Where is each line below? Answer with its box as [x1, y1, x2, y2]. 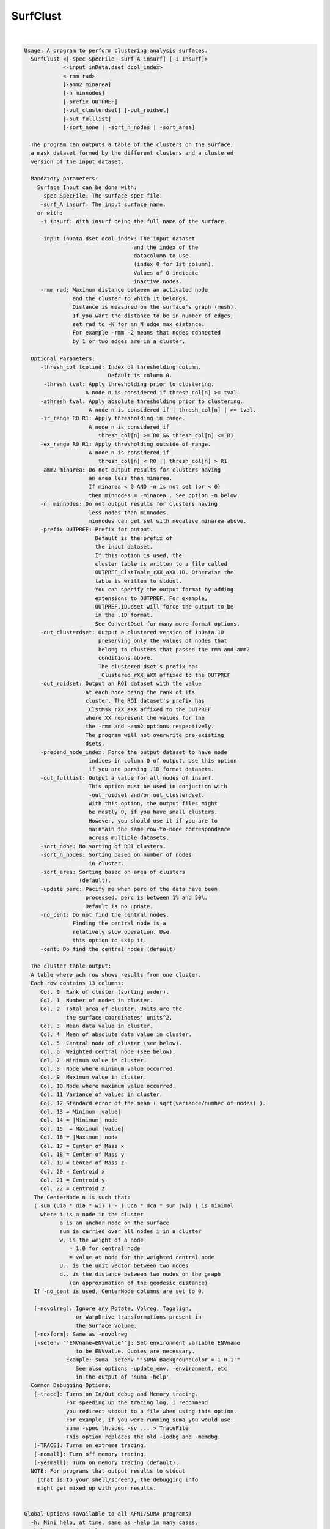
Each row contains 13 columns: [31, 980, 125, 987]
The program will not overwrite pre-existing [85, 731, 224, 738]
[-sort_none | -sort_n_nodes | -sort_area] [62, 124, 196, 131]
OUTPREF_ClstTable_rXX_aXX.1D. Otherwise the [95, 569, 234, 576]
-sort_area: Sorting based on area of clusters [40, 868, 186, 876]
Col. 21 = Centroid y [40, 1177, 105, 1183]
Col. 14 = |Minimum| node [40, 1117, 119, 1124]
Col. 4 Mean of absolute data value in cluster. [40, 1031, 192, 1038]
